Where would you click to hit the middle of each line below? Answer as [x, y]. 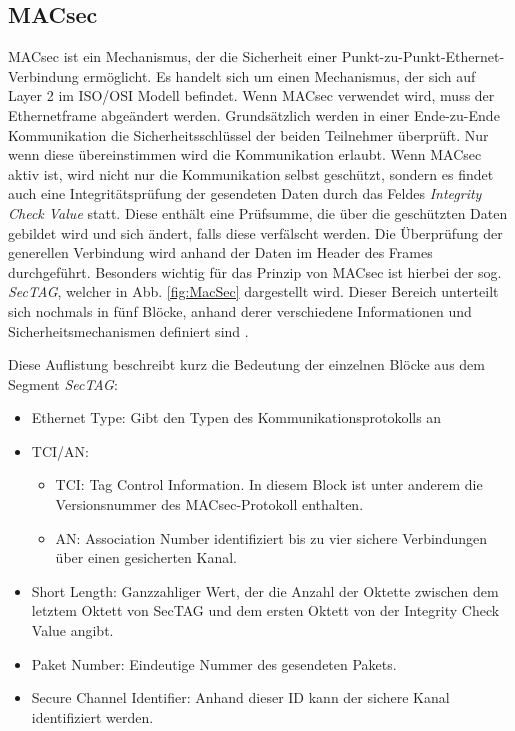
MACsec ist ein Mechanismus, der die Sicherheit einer [173, 56]
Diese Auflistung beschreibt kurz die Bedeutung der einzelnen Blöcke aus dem [246, 364]
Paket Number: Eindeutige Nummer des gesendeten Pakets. [214, 663]
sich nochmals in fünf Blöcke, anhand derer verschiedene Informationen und [240, 310]
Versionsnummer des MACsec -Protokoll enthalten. [209, 504]
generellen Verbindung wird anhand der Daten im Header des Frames [220, 252]
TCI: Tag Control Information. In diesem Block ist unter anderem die [269, 484]
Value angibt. [72, 630]
